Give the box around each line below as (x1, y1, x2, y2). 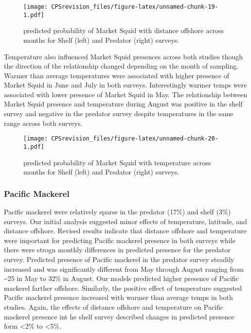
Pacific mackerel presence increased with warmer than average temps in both (4, 292, 233, 302)
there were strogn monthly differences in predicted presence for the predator (4, 245, 231, 255)
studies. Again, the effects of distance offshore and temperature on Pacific (4, 301, 223, 312)
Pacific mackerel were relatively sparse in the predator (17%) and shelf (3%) (4, 206, 231, 216)
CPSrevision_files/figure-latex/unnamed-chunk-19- (51, 3, 218, 10)
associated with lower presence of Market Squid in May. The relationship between (4, 89, 248, 99)
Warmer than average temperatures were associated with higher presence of (4, 70, 229, 80)
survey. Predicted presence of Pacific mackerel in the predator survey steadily (4, 254, 234, 264)
